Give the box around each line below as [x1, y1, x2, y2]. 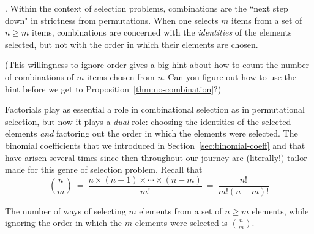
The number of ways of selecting [5, 204, 126, 217]
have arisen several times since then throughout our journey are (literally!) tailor [5, 151, 307, 164]
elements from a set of [139, 204, 222, 217]
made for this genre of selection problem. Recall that [5, 163, 203, 176]
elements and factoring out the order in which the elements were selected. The [5, 127, 298, 140]
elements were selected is [135, 216, 228, 229]
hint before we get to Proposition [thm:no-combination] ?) [5, 82, 222, 95]
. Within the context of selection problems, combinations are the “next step [5, 2, 288, 14]
